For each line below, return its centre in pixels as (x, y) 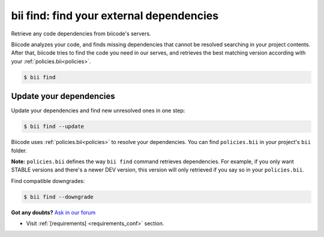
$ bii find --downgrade (59, 197)
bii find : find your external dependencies (115, 16)
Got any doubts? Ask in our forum (53, 212)
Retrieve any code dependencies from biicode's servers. (81, 34)
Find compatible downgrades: (48, 181)
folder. (19, 151)
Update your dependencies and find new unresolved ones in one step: (98, 110)
